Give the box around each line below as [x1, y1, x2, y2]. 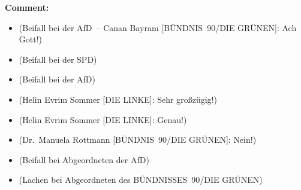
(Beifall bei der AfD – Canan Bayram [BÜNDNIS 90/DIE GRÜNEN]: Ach [19, 21, 297, 33]
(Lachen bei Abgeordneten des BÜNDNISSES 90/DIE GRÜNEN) [19, 173, 263, 186]
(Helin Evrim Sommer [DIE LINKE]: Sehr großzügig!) [19, 93, 217, 105]
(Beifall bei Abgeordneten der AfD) [19, 153, 149, 166]
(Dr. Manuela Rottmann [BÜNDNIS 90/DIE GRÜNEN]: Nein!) [19, 133, 257, 146]
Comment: [5, 1, 49, 13]
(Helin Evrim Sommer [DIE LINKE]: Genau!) [19, 113, 187, 125]
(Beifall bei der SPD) [19, 53, 97, 65]
